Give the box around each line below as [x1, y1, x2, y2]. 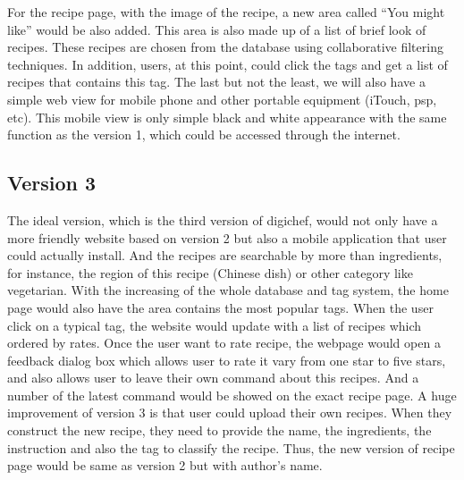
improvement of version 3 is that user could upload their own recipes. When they [7, 403, 452, 422]
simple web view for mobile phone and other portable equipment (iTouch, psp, [7, 89, 437, 108]
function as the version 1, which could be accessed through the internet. [7, 125, 401, 144]
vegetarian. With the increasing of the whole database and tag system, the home [7, 281, 449, 299]
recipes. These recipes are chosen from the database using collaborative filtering [7, 38, 443, 56]
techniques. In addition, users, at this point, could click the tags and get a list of [7, 55, 448, 73]
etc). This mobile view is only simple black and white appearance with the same [7, 107, 447, 126]
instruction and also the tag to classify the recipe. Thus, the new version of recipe [7, 438, 455, 457]
